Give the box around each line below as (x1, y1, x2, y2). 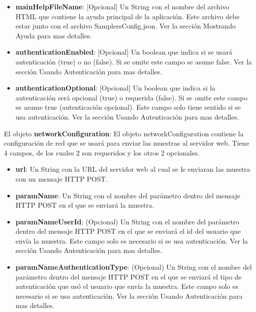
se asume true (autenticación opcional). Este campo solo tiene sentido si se (15, 102, 241, 112)
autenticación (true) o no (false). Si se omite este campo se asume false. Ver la (15, 56, 252, 66)
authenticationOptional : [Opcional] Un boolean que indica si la (15, 83, 216, 93)
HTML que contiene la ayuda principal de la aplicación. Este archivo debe (15, 11, 240, 21)
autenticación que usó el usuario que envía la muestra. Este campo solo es (15, 281, 238, 291)
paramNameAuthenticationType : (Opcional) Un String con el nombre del (15, 262, 252, 272)
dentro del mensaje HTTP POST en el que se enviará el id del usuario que (15, 226, 241, 236)
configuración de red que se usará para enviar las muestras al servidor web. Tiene (4, 138, 249, 148)
